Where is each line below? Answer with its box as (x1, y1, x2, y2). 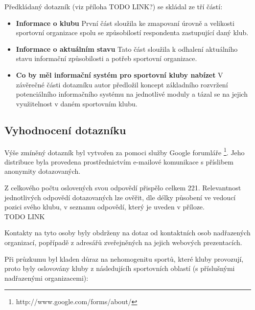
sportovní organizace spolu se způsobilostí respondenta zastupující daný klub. (16, 27, 249, 38)
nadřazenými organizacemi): (4, 272, 89, 283)
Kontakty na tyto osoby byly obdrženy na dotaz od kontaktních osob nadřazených (4, 227, 251, 238)
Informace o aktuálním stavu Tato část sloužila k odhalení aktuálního (16, 43, 238, 54)
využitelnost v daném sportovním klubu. (16, 98, 138, 108)
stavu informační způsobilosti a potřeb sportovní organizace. (16, 53, 197, 63)
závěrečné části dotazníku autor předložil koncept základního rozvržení (16, 79, 228, 89)
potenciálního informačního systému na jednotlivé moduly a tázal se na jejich (16, 89, 248, 99)
